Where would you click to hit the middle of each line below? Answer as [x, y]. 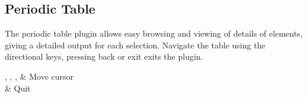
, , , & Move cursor [39, 76]
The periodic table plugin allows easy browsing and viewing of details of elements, [154, 33]
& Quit [18, 88]
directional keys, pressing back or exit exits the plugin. [104, 56]
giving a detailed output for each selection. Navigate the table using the [135, 45]
